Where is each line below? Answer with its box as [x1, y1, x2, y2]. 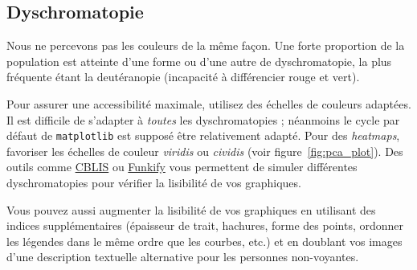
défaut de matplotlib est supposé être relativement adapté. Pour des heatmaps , [6, 127, 400, 144]
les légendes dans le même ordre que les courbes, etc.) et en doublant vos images [6, 232, 403, 249]
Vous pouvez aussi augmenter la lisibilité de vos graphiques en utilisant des [6, 201, 376, 218]
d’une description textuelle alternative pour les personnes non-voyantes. [6, 248, 359, 265]
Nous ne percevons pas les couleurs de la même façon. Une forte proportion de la [6, 37, 405, 54]
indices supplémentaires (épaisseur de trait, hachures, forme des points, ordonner [6, 217, 404, 234]
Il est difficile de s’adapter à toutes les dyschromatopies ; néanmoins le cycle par [6, 111, 400, 128]
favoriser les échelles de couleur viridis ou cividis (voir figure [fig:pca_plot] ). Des [6, 142, 403, 159]
